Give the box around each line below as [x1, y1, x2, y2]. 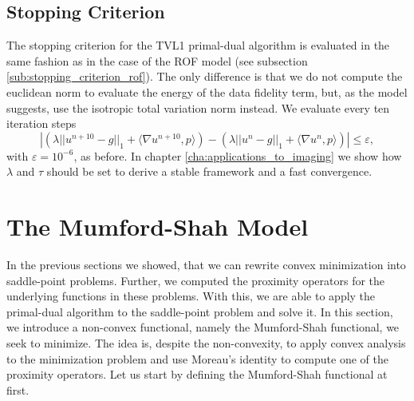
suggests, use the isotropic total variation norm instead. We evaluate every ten [6, 99, 390, 116]
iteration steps [6, 115, 77, 132]
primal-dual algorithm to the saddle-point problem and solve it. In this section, [6, 303, 393, 320]
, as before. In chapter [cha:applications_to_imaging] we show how [73, 147, 402, 164]
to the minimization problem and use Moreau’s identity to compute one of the [6, 350, 388, 367]
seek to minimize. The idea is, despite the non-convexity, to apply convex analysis [6, 335, 406, 351]
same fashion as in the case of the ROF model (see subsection [6, 52, 308, 69]
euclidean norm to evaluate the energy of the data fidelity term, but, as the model [6, 83, 408, 100]
